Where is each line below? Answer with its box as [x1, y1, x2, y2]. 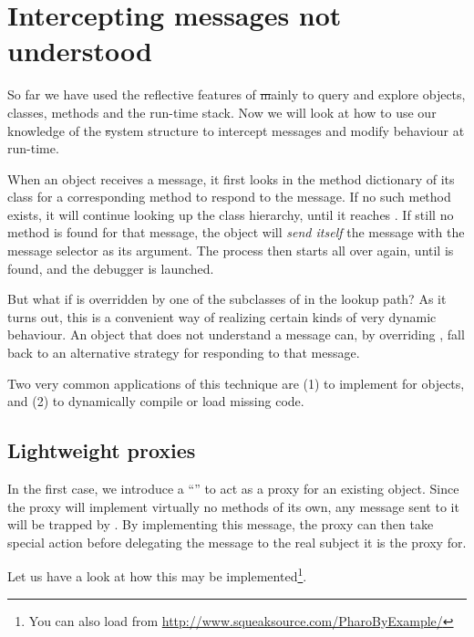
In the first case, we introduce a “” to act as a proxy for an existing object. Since [7, 479, 459, 498]
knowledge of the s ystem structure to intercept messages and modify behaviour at [7, 120, 465, 140]
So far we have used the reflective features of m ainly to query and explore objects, [7, 85, 466, 104]
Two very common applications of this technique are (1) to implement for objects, [7, 373, 465, 392]
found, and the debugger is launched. [7, 258, 214, 277]
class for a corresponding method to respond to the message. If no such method [7, 187, 451, 206]
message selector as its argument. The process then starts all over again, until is [7, 241, 454, 260]
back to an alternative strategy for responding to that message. [7, 343, 360, 362]
